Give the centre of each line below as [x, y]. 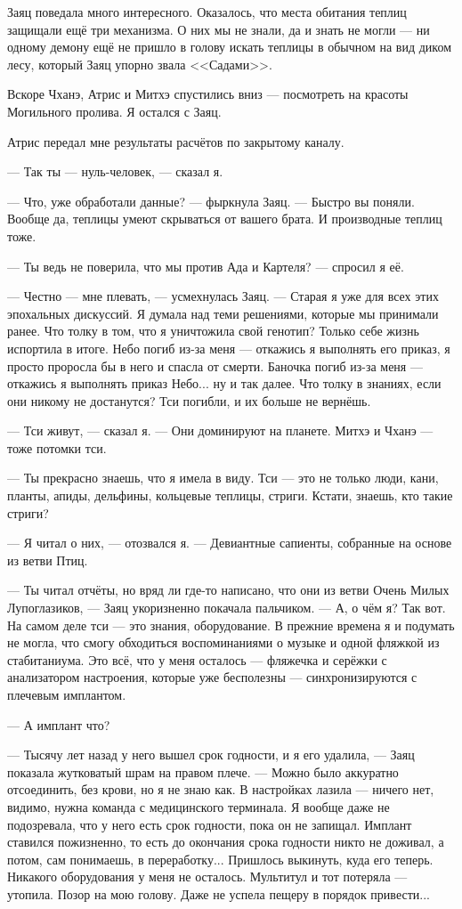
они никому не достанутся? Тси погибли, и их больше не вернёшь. [189, 400]
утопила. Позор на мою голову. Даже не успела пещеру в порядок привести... [219, 893]
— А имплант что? [59, 724]
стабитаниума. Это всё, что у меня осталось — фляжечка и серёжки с [197, 659]
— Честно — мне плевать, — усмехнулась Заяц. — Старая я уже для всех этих [223, 296]
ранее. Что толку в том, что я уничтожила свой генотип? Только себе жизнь [213, 331]
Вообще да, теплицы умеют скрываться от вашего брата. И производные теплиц [225, 219]
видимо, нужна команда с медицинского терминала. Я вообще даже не [199, 806]
